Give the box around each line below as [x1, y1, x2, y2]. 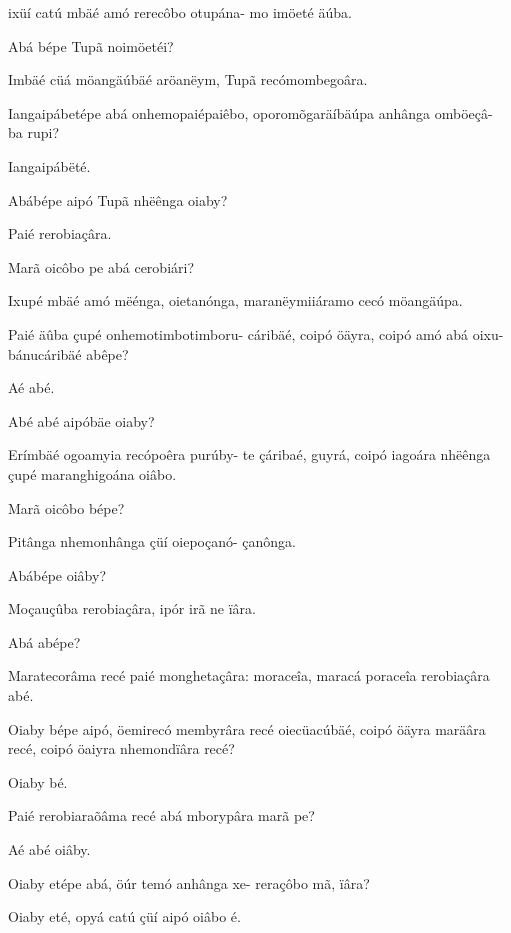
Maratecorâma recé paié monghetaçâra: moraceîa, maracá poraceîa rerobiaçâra [8, 665, 490, 686]
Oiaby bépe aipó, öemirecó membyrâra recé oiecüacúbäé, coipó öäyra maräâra [8, 718, 486, 739]
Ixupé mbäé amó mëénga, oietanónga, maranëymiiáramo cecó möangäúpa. [8, 290, 463, 311]
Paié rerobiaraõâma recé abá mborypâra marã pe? [8, 805, 315, 826]
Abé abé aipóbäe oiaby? [8, 410, 155, 431]
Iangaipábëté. [8, 155, 91, 176]
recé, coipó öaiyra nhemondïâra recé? [8, 738, 235, 759]
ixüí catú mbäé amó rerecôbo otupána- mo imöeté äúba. [8, 2, 352, 22]
